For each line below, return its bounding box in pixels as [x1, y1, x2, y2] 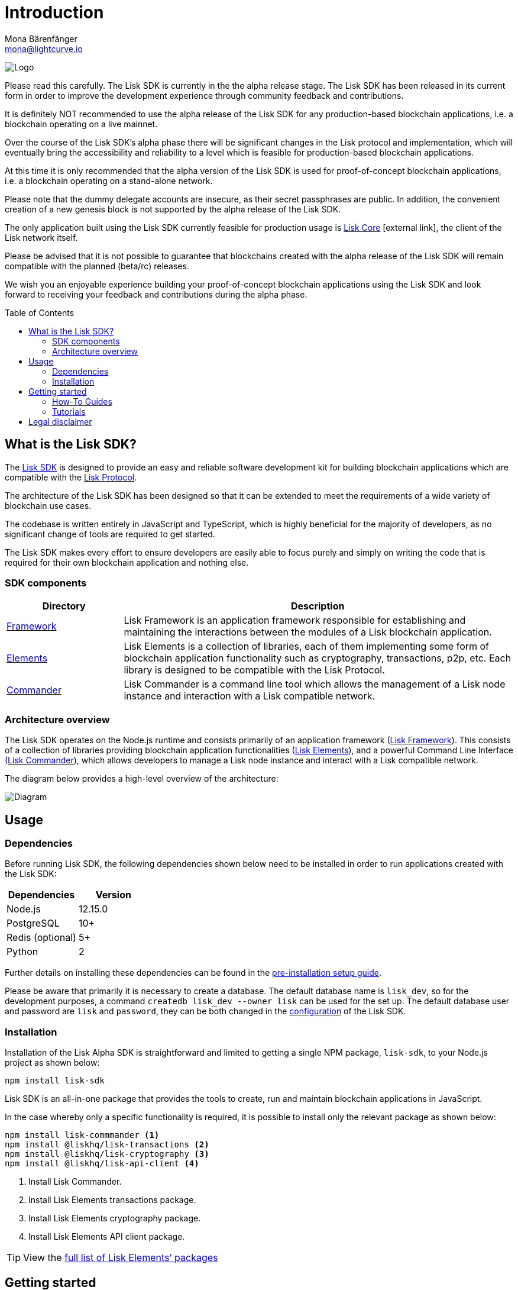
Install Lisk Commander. [28, 1176, 122, 1187]
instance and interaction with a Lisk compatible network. [124, 690, 375, 702]
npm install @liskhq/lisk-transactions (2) [5, 1140, 209, 1150]
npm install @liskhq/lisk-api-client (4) [5, 1159, 199, 1169]
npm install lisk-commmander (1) [5, 1130, 160, 1140]
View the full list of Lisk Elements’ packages [23, 1252, 218, 1264]
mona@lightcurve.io [5, 43, 83, 54]
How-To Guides [52, 396, 112, 407]
